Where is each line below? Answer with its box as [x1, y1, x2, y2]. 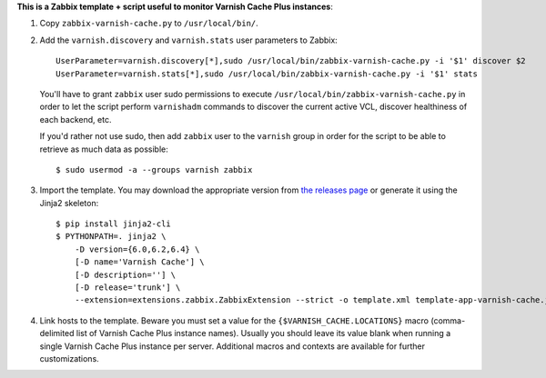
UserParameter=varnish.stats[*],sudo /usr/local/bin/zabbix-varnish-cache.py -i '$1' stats [56, 68, 478, 79]
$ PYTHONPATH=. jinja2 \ [56, 232, 167, 242]
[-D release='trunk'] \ [74, 283, 181, 293]
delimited [39, 328, 75, 339]
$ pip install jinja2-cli [56, 219, 172, 229]
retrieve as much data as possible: [39, 144, 168, 154]
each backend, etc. [39, 114, 112, 124]
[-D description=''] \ [74, 269, 177, 280]
